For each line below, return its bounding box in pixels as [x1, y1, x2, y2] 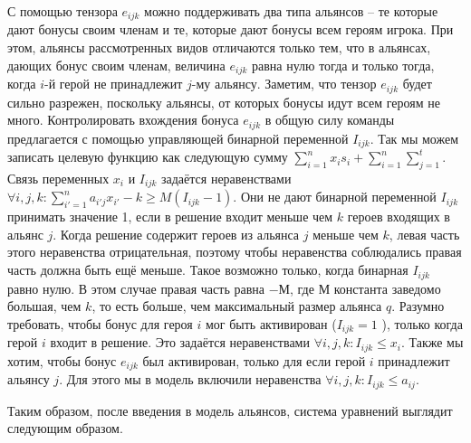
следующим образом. [7, 419, 123, 438]
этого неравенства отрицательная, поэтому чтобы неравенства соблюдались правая [7, 242, 462, 261]
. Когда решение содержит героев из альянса [53, 224, 300, 243]
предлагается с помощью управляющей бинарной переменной [7, 128, 349, 147]
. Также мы [400, 333, 464, 352]
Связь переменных [7, 168, 110, 187]
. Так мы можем [370, 128, 459, 147]
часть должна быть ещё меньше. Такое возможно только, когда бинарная [7, 260, 409, 279]
